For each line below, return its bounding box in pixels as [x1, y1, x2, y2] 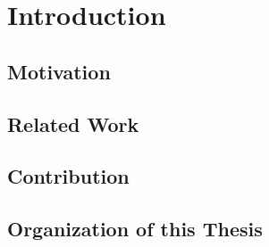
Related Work [7, 110, 139, 137]
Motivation [7, 57, 111, 85]
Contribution [7, 162, 130, 190]
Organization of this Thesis [7, 215, 263, 243]
